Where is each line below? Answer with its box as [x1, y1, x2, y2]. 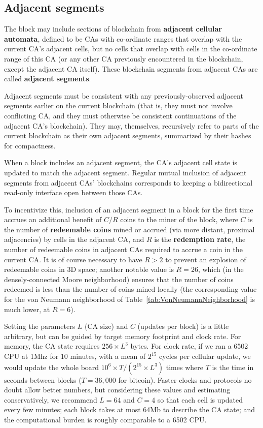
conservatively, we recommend [4, 394, 97, 405]
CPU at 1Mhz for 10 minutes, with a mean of [4, 351, 146, 361]
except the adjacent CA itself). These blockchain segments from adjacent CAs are [4, 63, 258, 74]
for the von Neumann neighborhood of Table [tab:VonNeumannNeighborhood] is [4, 294, 255, 304]
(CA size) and [85, 321, 128, 331]
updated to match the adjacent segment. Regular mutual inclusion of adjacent [4, 167, 247, 177]
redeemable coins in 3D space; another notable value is [4, 264, 174, 274]
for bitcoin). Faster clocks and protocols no [118, 374, 252, 385]
